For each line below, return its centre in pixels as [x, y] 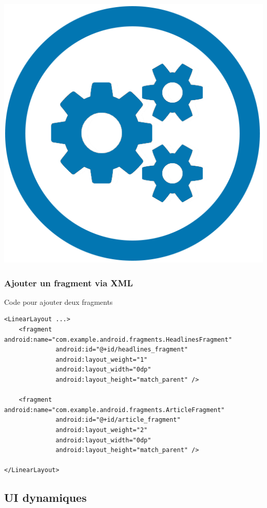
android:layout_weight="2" [102, 430]
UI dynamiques [45, 497]
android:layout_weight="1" [102, 359]
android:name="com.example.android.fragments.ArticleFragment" [115, 410]
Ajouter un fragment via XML [69, 282]
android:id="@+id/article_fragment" [118, 420]
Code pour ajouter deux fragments [59, 301]
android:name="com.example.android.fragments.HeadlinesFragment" [118, 339]
